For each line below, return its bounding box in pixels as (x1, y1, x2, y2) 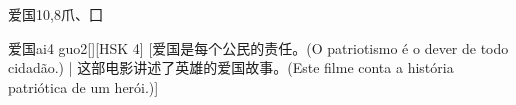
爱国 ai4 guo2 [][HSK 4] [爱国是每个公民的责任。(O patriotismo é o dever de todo (8, 37, 509, 58)
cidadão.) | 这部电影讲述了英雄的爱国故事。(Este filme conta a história (8, 57, 454, 78)
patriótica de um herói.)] (8, 76, 159, 97)
